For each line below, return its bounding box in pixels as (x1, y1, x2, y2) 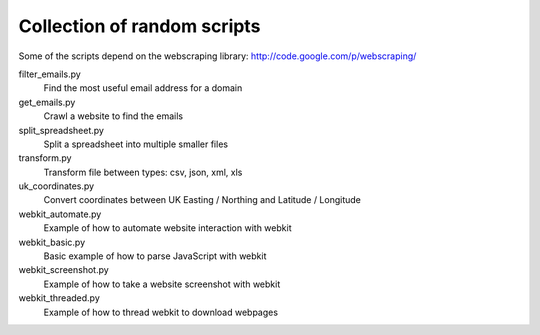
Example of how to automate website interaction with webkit (43, 222, 292, 234)
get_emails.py (18, 96, 76, 108)
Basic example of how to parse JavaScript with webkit (43, 250, 267, 262)
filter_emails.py (18, 68, 82, 80)
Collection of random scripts (18, 15, 261, 37)
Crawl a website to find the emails (43, 110, 184, 122)
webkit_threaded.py (18, 292, 100, 304)
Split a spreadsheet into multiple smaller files (43, 138, 229, 150)
